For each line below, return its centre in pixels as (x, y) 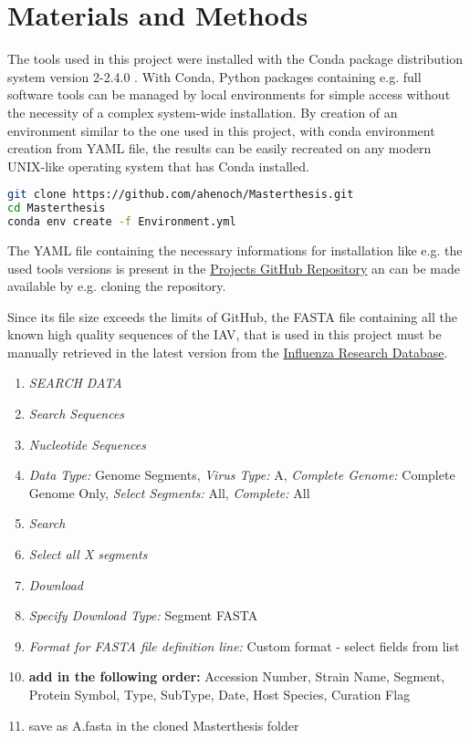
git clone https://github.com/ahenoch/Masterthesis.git (181, 195)
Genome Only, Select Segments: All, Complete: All (169, 492)
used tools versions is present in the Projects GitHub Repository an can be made (234, 268)
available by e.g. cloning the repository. (117, 286)
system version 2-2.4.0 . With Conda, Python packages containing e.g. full (214, 76)
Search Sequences (77, 414)
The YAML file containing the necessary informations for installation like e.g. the (235, 249)
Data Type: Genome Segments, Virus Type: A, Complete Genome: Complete (242, 475)
